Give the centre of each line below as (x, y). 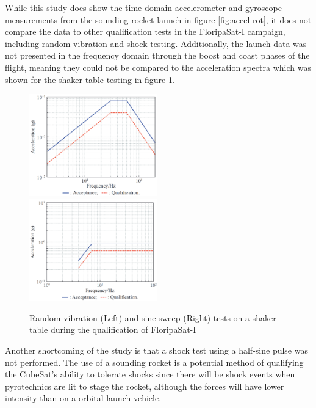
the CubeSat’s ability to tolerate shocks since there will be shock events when (150, 374)
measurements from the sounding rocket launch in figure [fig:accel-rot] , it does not (158, 19)
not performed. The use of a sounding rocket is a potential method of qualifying (154, 362)
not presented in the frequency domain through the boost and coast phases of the (157, 55)
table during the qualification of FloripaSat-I (113, 330)
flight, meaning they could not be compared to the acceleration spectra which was (158, 67)
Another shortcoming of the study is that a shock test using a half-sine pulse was (156, 350)
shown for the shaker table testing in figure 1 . (90, 79)
